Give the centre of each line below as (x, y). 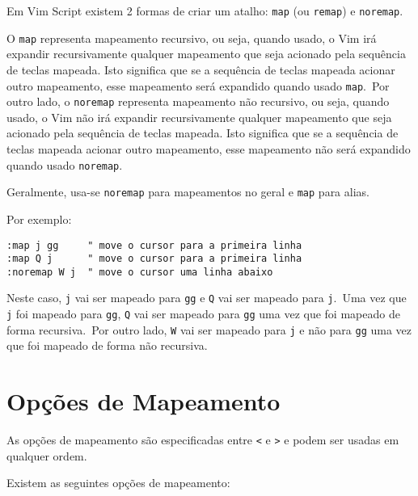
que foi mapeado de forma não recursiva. (107, 345)
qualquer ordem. (47, 455)
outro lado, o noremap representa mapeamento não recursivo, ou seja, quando (198, 101)
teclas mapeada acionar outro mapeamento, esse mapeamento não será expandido (209, 149)
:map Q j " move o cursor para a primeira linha (154, 259)
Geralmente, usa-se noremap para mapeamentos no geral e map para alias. (188, 192)
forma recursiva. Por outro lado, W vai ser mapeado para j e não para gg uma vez (209, 329)
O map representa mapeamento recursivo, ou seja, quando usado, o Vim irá (192, 38)
